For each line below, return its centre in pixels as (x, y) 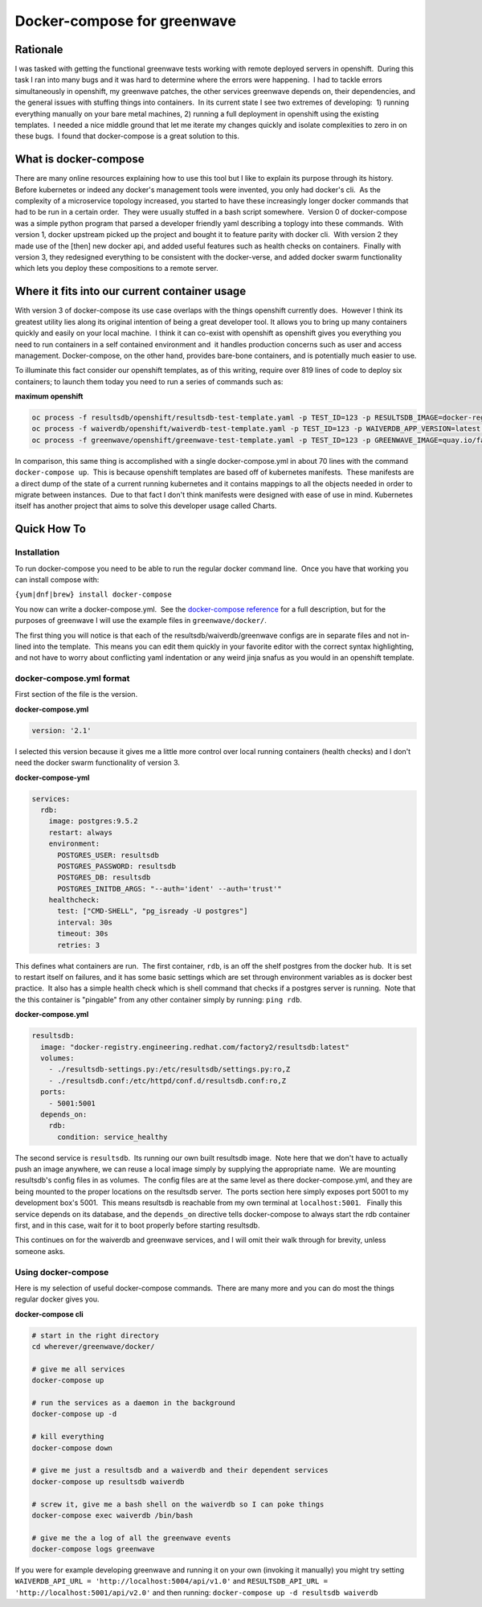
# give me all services (79, 1369)
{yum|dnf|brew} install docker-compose (93, 594)
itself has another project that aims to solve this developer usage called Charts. (146, 506)
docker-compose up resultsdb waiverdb (108, 1482)
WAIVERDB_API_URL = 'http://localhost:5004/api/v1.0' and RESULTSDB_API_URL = (172, 1581)
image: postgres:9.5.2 (93, 821)
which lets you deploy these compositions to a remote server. (116, 269)
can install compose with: (57, 580)
